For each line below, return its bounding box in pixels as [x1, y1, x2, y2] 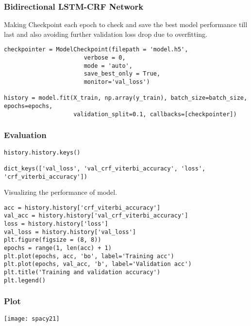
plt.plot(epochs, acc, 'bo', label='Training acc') [4, 252, 174, 260]
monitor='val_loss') [84, 78, 150, 86]
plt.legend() [4, 277, 46, 284]
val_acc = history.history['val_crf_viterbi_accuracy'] [4, 212, 188, 219]
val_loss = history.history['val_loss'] [4, 228, 136, 235]
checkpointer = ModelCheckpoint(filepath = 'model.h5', [4, 46, 188, 53]
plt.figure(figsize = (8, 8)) [4, 236, 101, 244]
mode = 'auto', [84, 62, 133, 69]
